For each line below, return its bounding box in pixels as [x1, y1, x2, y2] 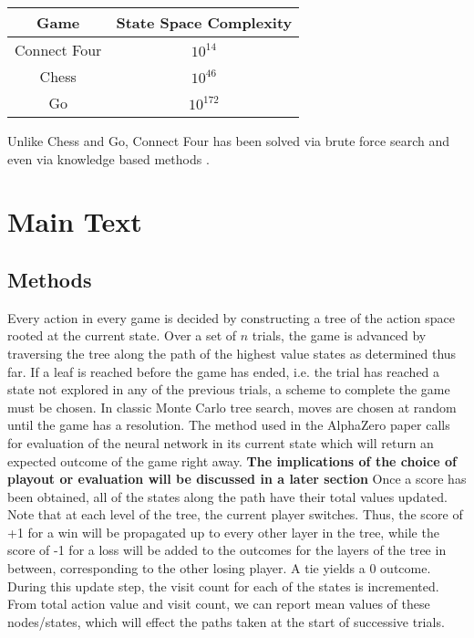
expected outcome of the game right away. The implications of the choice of [7, 451, 457, 470]
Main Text [7, 203, 142, 240]
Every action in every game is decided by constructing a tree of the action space [7, 308, 455, 327]
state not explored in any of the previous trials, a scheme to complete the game [7, 380, 450, 399]
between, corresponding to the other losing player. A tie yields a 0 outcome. [7, 559, 431, 578]
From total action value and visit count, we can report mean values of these [7, 594, 430, 613]
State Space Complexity [116, 12, 293, 33]
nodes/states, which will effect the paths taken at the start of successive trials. [7, 612, 445, 631]
